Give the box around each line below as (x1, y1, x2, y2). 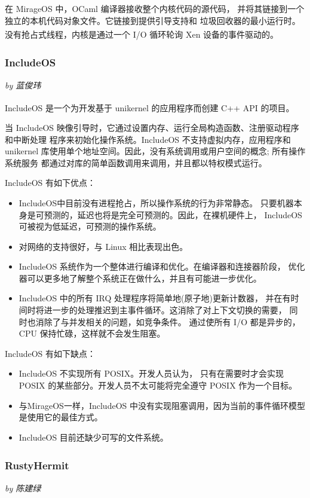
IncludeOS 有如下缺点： (5, 347, 96, 359)
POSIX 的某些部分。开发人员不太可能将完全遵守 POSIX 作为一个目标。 (19, 379, 297, 392)
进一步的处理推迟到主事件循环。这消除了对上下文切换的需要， (44, 304, 287, 316)
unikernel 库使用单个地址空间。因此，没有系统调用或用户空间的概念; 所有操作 (5, 145, 306, 157)
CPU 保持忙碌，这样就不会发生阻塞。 (19, 327, 165, 340)
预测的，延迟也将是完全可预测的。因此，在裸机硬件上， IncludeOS (44, 208, 302, 221)
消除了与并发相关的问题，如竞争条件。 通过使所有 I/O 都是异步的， (35, 315, 300, 328)
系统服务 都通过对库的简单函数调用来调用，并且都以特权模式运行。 (5, 156, 267, 169)
